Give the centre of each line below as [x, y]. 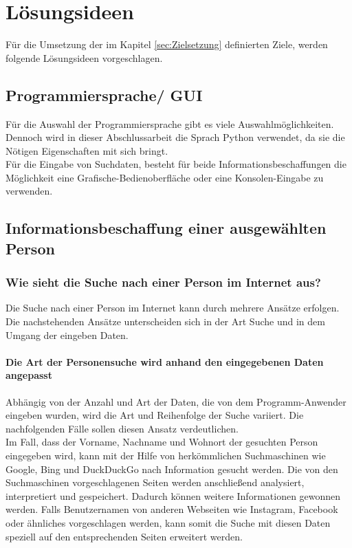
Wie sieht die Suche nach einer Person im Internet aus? [163, 282]
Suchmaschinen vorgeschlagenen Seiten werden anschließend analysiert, [155, 482]
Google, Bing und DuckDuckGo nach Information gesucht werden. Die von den [172, 469]
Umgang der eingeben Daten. [67, 335]
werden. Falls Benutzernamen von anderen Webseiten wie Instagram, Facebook [172, 509]
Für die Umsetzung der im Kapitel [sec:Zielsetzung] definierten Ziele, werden [167, 44]
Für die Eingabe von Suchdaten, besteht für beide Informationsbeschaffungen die [176, 164]
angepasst [29, 375]
